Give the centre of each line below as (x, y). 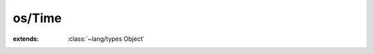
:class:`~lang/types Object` (106, 39)
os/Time (37, 18)
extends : (26, 39)
